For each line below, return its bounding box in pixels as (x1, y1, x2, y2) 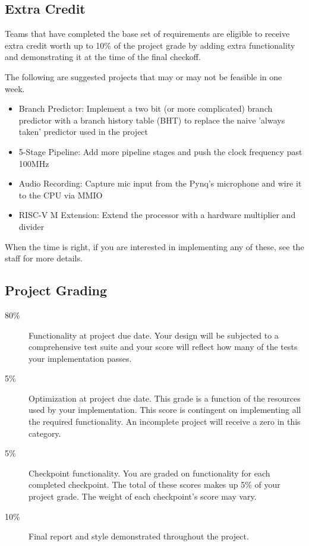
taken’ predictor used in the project (18, 125, 149, 138)
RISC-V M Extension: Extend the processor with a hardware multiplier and (18, 209, 296, 221)
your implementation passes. (29, 352, 132, 364)
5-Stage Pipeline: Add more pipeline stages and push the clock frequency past (18, 145, 302, 157)
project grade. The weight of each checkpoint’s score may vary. (29, 490, 257, 503)
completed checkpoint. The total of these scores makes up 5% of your (29, 478, 280, 491)
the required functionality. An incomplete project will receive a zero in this (29, 415, 301, 428)
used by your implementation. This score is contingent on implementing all (29, 403, 301, 416)
